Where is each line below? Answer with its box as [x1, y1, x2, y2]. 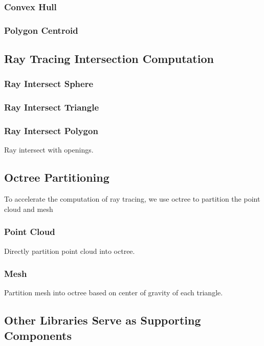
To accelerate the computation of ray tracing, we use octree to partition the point [4, 193, 260, 204]
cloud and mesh [4, 203, 53, 214]
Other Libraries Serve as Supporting [4, 312, 201, 328]
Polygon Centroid [4, 24, 78, 36]
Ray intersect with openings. [4, 144, 94, 155]
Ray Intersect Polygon [4, 124, 98, 137]
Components [4, 327, 72, 343]
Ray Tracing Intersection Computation [4, 51, 214, 67]
